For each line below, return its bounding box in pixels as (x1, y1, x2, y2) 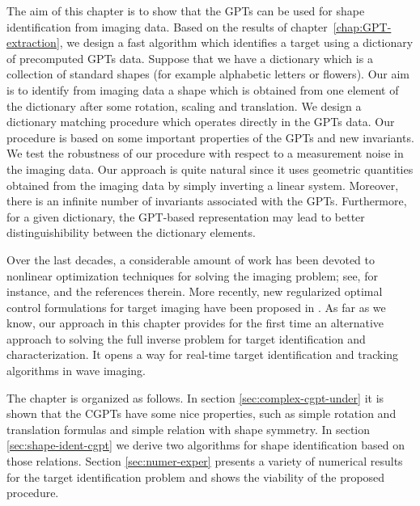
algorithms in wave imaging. (6, 362, 146, 379)
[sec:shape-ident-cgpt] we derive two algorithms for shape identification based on (6, 436, 405, 453)
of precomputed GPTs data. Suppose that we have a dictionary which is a (6, 49, 373, 66)
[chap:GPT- (333, 18, 392, 35)
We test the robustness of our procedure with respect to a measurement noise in (6, 145, 404, 162)
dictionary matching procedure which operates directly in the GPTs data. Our (6, 113, 395, 130)
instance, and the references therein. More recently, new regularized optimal (6, 283, 383, 300)
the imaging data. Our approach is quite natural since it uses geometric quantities (6, 160, 414, 177)
